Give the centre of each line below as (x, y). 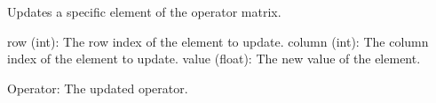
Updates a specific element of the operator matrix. (144, 11)
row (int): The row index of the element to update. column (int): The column (218, 41)
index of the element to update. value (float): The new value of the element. (214, 59)
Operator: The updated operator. (98, 88)
